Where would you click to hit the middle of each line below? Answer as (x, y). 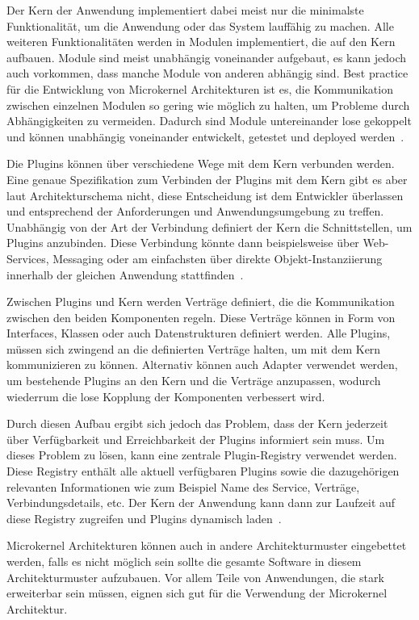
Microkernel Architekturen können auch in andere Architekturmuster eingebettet (207, 545)
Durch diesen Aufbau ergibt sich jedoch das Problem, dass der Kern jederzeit (197, 423)
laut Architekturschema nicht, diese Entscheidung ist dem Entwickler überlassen (205, 195)
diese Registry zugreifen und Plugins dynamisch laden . (144, 518)
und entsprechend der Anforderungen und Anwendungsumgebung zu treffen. (195, 211)
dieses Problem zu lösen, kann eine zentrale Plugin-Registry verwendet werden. (202, 455)
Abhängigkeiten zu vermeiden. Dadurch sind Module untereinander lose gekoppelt (209, 121)
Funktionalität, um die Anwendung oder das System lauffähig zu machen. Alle (200, 25)
